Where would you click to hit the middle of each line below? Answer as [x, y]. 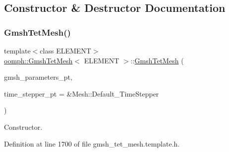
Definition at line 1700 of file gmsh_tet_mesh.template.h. [92, 143]
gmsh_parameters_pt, [38, 77]
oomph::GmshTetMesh [38, 60]
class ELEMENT [65, 51]
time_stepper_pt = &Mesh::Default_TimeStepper [82, 93]
